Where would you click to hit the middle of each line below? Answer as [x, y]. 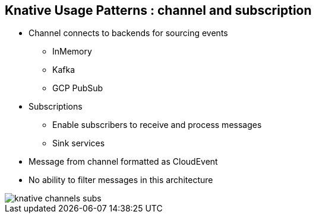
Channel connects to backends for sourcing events [128, 33]
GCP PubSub [78, 88]
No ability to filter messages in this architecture [121, 180]
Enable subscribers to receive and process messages [157, 125]
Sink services [79, 143]
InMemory [72, 52]
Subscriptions [56, 107]
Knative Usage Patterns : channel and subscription [158, 10]
